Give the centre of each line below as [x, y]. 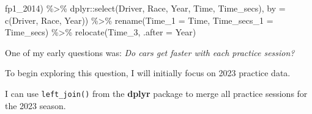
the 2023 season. [35, 105]
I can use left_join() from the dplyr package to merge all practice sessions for [156, 93]
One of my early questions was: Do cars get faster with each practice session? [150, 52]
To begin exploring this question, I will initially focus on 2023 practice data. [148, 73]
